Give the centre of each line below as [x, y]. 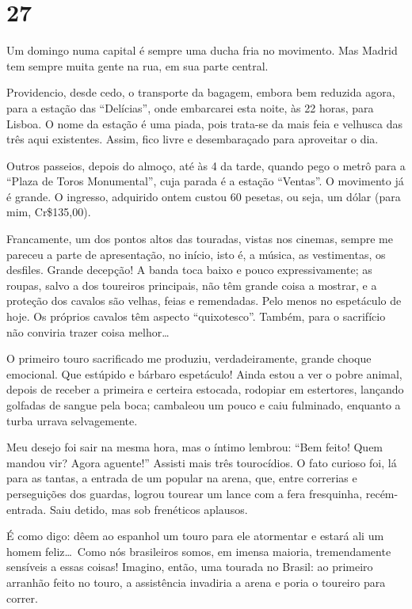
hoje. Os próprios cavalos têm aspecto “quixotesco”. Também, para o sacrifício [196, 316]
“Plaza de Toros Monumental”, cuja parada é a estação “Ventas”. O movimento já [205, 181]
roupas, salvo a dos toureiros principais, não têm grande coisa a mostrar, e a [192, 285]
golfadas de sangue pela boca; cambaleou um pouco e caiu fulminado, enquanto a [204, 405]
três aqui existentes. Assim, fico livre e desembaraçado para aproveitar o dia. [193, 139]
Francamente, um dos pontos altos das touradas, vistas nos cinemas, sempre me [200, 239]
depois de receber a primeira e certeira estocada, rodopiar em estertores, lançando [205, 389]
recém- [382, 493]
